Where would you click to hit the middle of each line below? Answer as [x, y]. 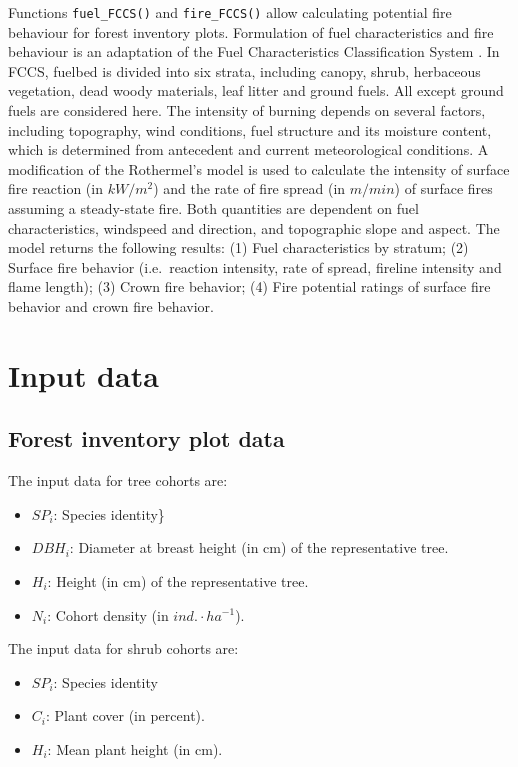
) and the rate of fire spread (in [249, 188]
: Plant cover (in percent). [125, 715]
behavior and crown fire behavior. [111, 305]
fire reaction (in [55, 188]
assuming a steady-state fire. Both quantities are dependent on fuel [213, 208]
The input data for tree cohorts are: [118, 480]
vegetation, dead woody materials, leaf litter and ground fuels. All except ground [256, 90]
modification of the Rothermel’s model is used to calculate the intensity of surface [259, 168]
